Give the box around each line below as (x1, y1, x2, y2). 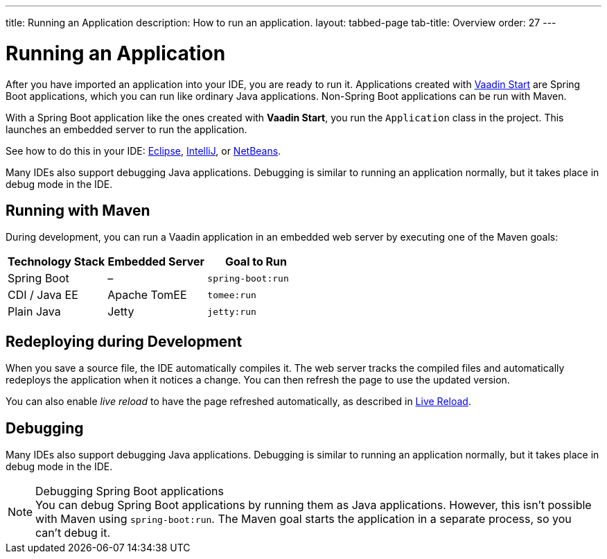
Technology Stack (8, 255, 105, 269)
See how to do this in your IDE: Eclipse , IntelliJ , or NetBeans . (6, 144, 281, 157)
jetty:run (207, 306, 256, 317)
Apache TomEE (107, 288, 187, 302)
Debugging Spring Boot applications (35, 484, 224, 499)
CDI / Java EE (8, 288, 78, 302)
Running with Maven (6, 201, 150, 219)
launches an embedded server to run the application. (6, 123, 247, 135)
